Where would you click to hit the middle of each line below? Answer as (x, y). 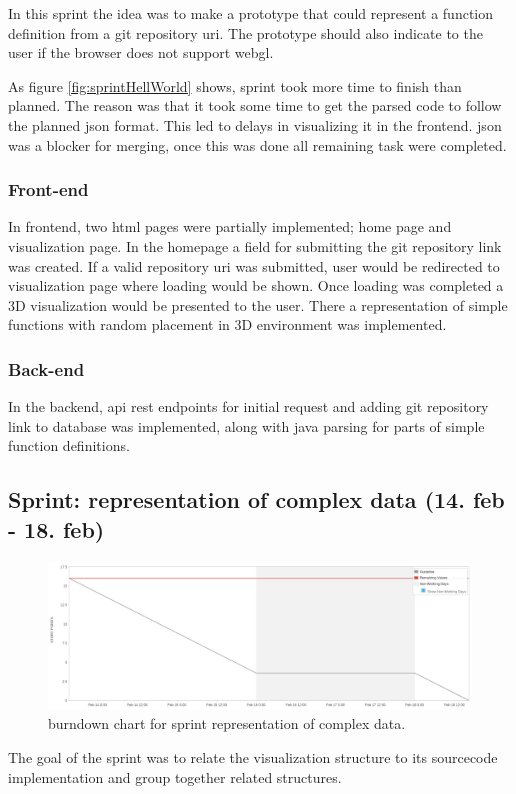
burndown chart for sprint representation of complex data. (227, 723)
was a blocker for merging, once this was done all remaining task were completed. (257, 144)
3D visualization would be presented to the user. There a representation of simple (258, 304)
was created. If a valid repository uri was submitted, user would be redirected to (254, 265)
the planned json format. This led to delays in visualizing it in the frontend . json (255, 124)
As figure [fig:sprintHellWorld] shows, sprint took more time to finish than (235, 85)
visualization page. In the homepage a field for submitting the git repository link (255, 245)
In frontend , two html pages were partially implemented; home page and (230, 226)
